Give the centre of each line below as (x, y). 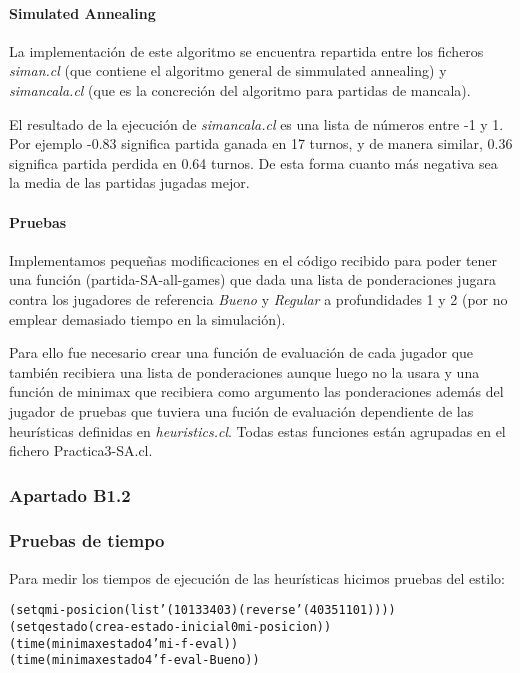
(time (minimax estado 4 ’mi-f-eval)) (124, 643)
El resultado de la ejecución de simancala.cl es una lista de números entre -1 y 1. (256, 123)
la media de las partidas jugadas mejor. (129, 182)
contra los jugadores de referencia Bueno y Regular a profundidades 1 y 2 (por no (258, 298)
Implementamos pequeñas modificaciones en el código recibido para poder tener (253, 259)
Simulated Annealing (82, 12)
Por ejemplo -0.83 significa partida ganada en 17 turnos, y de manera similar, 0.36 (261, 143)
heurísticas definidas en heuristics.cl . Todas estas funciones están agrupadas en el (257, 430)
